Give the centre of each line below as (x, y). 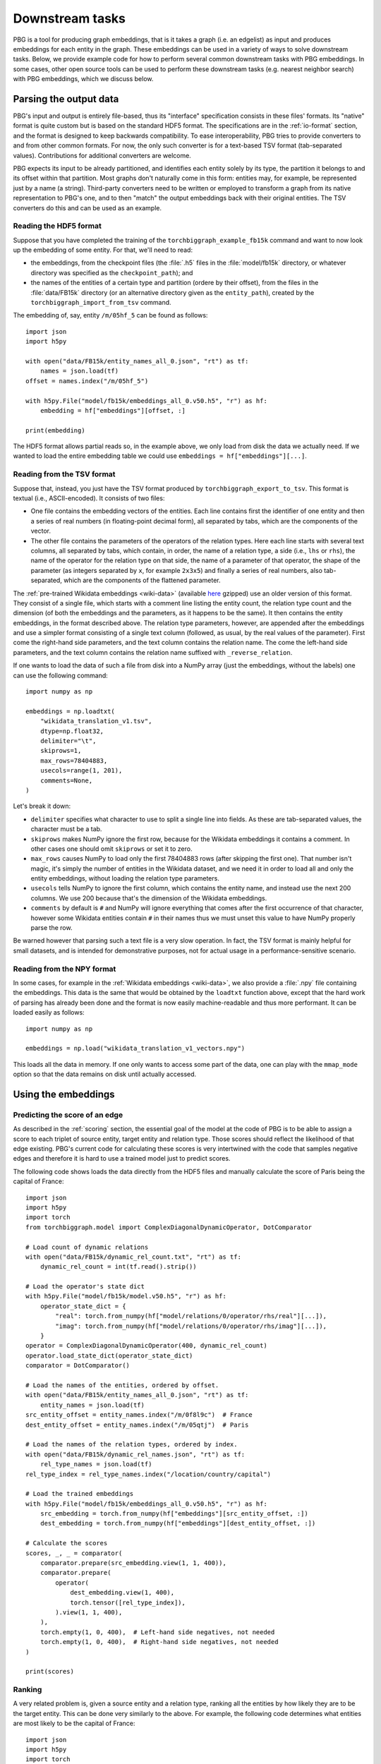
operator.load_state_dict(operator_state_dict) (109, 1355)
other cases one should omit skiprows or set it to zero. (111, 848)
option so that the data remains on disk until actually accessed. (105, 1074)
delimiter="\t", (68, 741)
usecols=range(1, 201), (81, 771)
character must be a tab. (66, 829)
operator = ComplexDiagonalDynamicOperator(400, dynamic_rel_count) (146, 1346)
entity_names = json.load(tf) (92, 1405)
